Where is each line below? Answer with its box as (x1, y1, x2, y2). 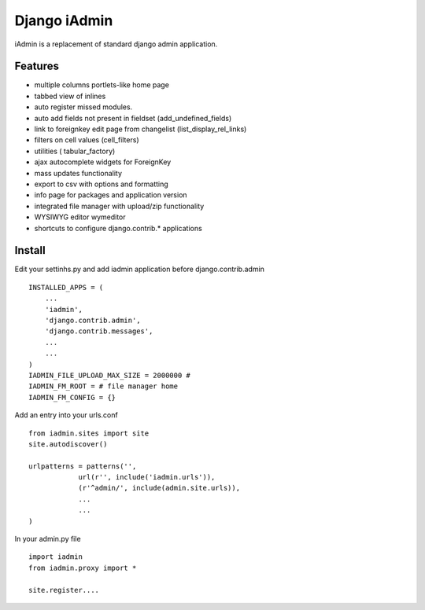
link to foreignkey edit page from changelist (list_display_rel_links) (34, 124, 247, 134)
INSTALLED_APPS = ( (28, 283, 104, 292)
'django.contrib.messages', (44, 327, 153, 336)
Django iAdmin (14, 12, 113, 29)
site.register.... (28, 586, 100, 594)
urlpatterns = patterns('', (28, 461, 137, 471)
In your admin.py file (14, 535, 82, 544)
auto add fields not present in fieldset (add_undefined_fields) (34, 113, 232, 123)
